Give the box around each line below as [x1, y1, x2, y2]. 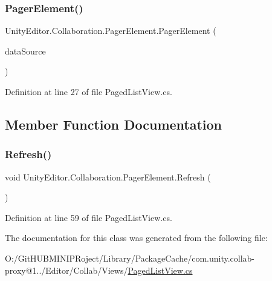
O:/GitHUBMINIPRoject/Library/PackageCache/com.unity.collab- [5, 251, 255, 264]
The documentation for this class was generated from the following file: [5, 231, 268, 244]
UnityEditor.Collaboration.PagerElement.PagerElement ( [5, 24, 216, 37]
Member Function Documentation [5, 114, 222, 133]
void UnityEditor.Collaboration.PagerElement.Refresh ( [5, 170, 211, 183]
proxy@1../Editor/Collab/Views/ [5, 263, 128, 276]
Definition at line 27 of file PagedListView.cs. [5, 85, 172, 98]
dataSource [5, 44, 46, 57]
